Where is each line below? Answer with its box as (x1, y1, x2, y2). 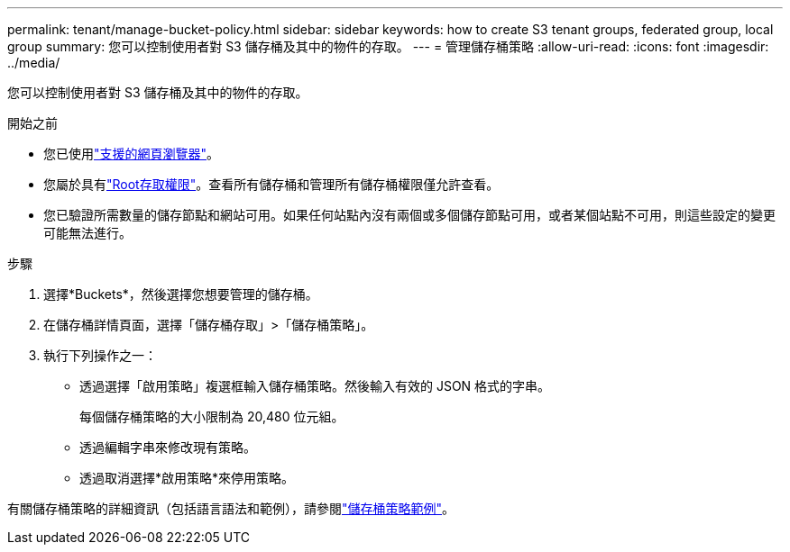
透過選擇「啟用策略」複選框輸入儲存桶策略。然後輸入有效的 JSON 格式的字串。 (79, 378, 551, 394)
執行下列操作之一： (43, 348, 157, 363)
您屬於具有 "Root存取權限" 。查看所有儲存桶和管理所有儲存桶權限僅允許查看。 (43, 176, 500, 192)
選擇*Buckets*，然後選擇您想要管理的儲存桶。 (43, 286, 318, 302)
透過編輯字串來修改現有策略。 (79, 439, 256, 455)
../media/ (7, 55, 60, 70)
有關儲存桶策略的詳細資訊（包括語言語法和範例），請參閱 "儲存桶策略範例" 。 (7, 501, 455, 516)
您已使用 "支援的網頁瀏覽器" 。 (43, 146, 220, 161)
